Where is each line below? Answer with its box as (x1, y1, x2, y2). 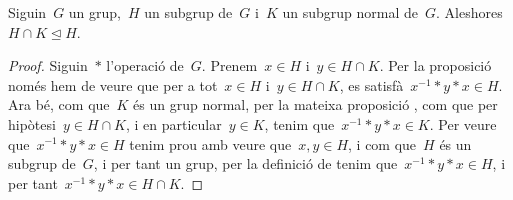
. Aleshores (436, 2, 503, 22)
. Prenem (201, 55, 258, 76)
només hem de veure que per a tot (8, 74, 218, 95)
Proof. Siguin (8, 55, 88, 76)
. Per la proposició (379, 55, 492, 76)
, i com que (348, 133, 417, 154)
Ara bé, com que (8, 94, 110, 115)
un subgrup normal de (282, 2, 418, 22)
